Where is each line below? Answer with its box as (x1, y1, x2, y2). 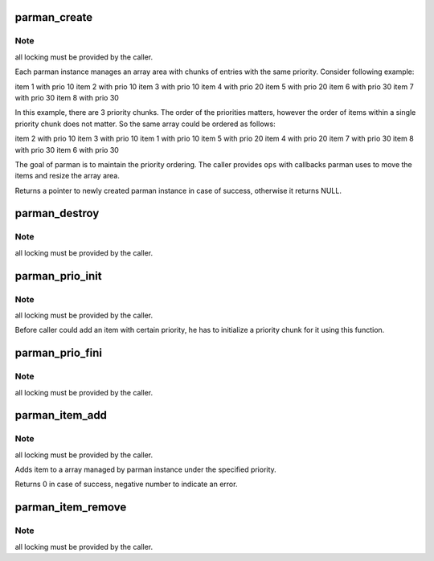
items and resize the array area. (14, 171, 120, 181)
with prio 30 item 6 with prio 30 (14, 145, 120, 154)
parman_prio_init (14, 269, 102, 283)
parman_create (14, 10, 93, 24)
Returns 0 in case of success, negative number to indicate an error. (14, 479, 238, 489)
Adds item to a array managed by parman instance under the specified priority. (14, 465, 276, 474)
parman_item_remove (14, 501, 127, 514)
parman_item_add (14, 408, 108, 422)
